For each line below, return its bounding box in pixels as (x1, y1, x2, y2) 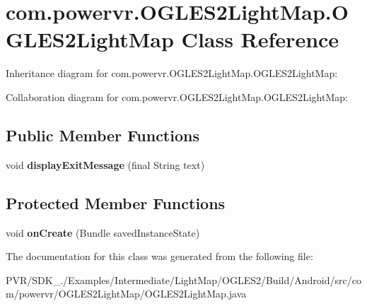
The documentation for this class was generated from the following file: (6, 249, 313, 264)
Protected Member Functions (6, 192, 226, 213)
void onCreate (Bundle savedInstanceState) (6, 225, 200, 240)
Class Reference (181, 25, 339, 54)
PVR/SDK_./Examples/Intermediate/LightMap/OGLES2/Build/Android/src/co (6, 272, 361, 287)
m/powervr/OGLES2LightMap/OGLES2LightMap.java (6, 286, 247, 301)
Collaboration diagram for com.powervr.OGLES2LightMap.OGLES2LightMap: (6, 89, 348, 104)
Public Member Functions (6, 124, 199, 146)
